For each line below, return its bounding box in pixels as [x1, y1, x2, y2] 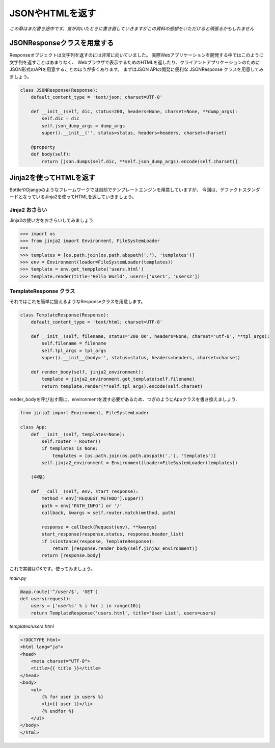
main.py [9, 575, 26, 581]
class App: [20, 424, 47, 430]
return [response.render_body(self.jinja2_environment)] [52, 545, 198, 551]
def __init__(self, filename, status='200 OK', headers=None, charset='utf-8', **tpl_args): [31, 333, 270, 339]
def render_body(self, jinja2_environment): [31, 369, 144, 375]
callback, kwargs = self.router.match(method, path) [41, 510, 176, 516]
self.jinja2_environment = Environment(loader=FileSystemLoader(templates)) [41, 460, 238, 466]
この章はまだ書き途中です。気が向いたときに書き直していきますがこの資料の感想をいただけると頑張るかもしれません [9, 25, 254, 32]
